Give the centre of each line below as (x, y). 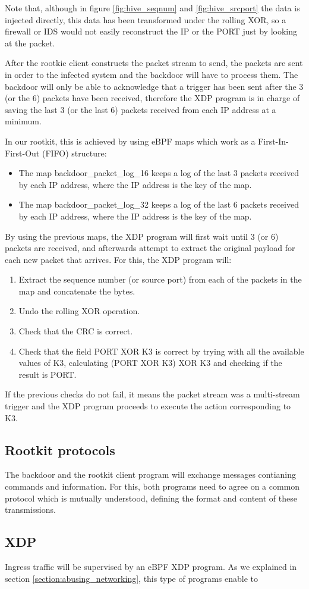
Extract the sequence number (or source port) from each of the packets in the (160, 279)
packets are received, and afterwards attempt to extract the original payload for (150, 248)
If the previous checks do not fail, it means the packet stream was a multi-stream (152, 394)
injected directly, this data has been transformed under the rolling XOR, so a (146, 19)
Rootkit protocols (60, 449)
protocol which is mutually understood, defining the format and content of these (151, 498)
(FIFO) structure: (74, 153)
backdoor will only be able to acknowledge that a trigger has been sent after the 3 (154, 86)
